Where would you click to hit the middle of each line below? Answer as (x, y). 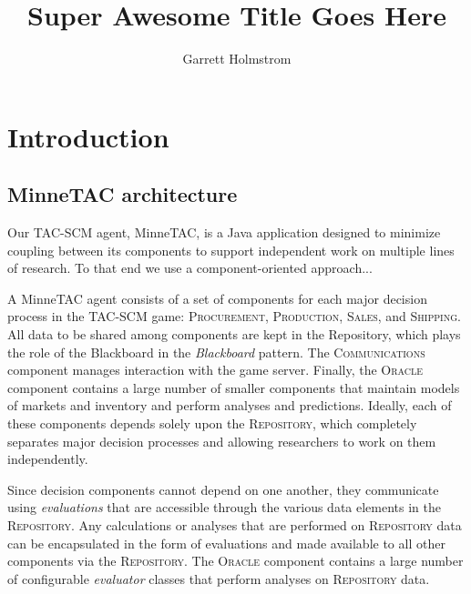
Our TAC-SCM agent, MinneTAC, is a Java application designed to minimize (224, 232)
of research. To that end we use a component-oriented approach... (190, 268)
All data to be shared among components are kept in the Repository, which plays (234, 334)
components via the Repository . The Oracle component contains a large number (235, 561)
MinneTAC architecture (123, 194)
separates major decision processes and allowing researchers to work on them (222, 441)
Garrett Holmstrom (237, 59)
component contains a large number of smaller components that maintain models (234, 387)
